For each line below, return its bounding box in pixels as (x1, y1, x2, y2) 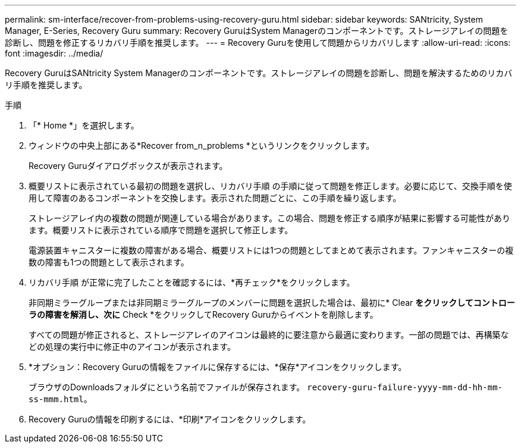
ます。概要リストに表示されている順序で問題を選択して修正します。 (29, 225, 293, 235)
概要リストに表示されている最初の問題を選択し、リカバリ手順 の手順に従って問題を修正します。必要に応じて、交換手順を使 (29, 181, 512, 191)
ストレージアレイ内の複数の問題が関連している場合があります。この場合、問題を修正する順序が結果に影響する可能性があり (29, 213, 510, 223)
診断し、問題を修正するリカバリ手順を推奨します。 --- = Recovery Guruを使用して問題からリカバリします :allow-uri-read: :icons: (5, 37, 511, 48)
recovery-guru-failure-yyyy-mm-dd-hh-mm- (307, 383, 503, 392)
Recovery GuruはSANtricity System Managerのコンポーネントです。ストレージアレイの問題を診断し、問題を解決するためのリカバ (5, 68, 513, 78)
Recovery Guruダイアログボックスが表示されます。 (29, 161, 228, 171)
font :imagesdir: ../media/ (5, 48, 103, 58)
